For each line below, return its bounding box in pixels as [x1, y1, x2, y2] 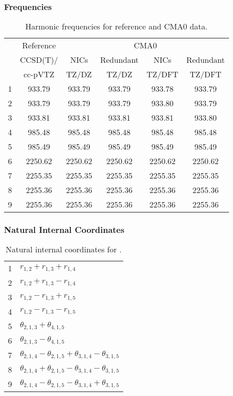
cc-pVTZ [23, 68, 55, 80]
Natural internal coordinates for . [5, 243, 122, 255]
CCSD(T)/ [20, 54, 58, 66]
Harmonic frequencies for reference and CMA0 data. [25, 20, 208, 32]
